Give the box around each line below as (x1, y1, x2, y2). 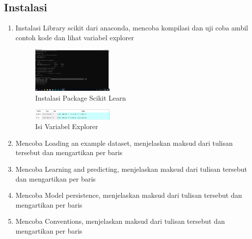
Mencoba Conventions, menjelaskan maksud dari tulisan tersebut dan (15, 216, 225, 226)
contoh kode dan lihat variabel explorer (15, 32, 134, 42)
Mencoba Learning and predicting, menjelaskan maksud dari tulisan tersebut (15, 164, 248, 174)
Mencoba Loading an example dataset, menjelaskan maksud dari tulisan (15, 137, 233, 148)
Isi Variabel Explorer (35, 121, 98, 132)
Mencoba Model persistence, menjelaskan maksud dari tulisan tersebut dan (15, 190, 242, 200)
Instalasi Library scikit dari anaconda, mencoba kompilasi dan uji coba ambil (15, 23, 248, 33)
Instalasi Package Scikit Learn (35, 92, 126, 103)
